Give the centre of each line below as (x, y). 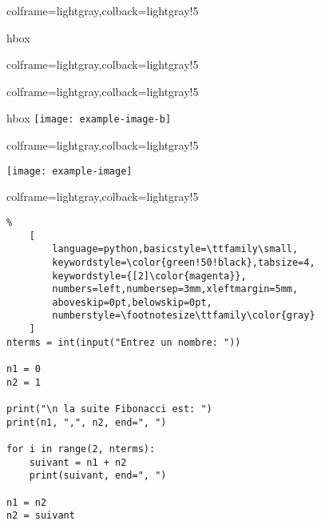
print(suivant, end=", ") (98, 476)
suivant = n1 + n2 (78, 462)
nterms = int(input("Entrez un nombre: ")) (124, 342)
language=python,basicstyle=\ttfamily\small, (175, 249)
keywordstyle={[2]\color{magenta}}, (149, 276)
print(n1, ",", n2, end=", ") (87, 422)
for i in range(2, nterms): (81, 449)
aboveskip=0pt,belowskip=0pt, (132, 302)
